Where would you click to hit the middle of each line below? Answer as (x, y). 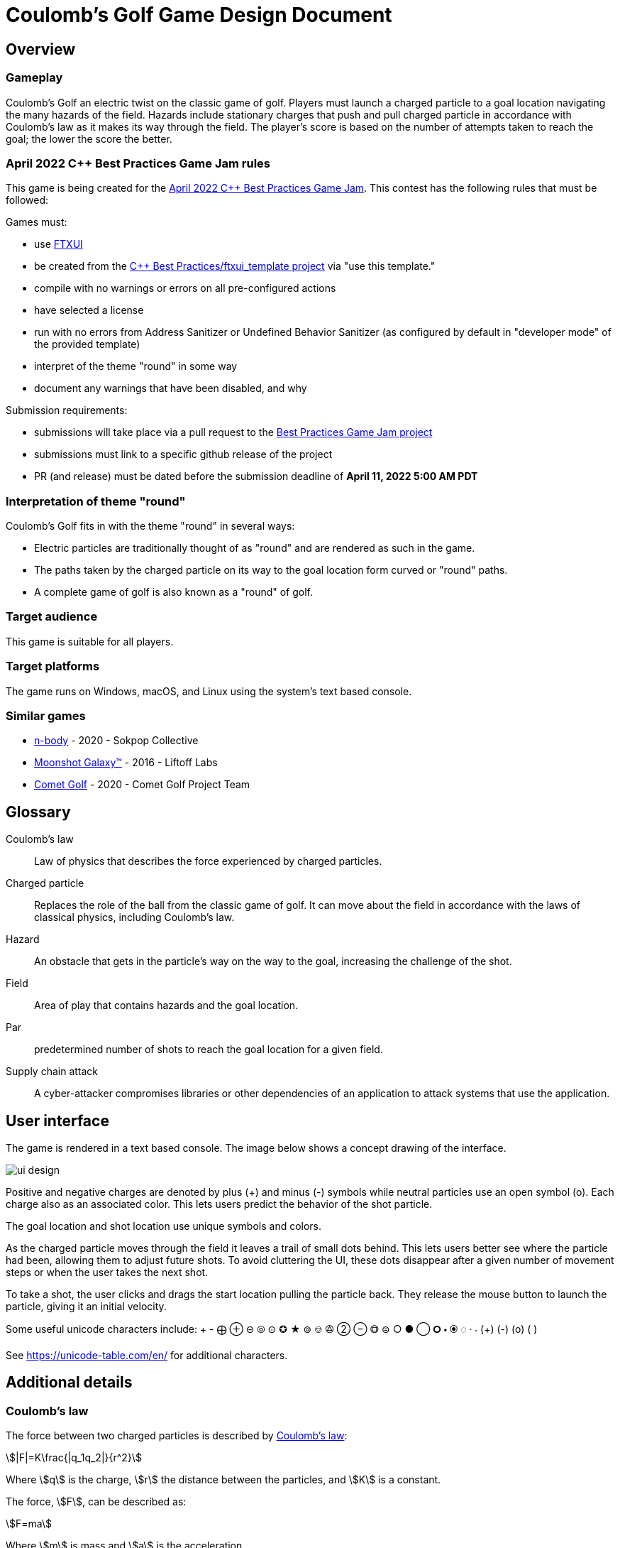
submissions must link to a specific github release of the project (183, 454)
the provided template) (87, 344)
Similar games (46, 715)
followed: (27, 200)
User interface (57, 1121)
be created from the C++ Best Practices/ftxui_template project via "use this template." (235, 266)
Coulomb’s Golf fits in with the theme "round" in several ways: (150, 526)
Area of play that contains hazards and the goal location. (166, 1005)
